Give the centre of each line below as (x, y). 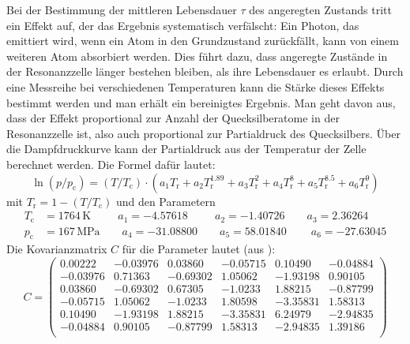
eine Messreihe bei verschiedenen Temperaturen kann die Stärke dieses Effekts (196, 86)
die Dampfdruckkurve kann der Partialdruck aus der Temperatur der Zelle (186, 149)
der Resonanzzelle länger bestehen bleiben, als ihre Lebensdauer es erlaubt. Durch (205, 71)
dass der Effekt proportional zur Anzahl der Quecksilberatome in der (173, 118)
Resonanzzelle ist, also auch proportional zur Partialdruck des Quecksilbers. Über (203, 133)
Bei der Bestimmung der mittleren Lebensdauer (122, 9)
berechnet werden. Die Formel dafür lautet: (111, 164)
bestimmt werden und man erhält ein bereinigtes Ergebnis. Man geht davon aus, (201, 102)
